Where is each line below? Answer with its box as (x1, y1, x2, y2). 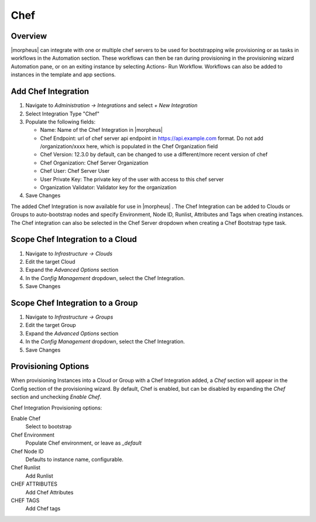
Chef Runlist (11, 464, 41, 471)
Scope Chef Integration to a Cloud (11, 234, 138, 244)
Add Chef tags (25, 505, 61, 512)
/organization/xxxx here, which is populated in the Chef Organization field (40, 143, 218, 150)
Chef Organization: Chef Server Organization (40, 159, 149, 166)
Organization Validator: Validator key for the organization (40, 184, 177, 191)
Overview (11, 31, 47, 41)
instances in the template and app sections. (11, 71, 116, 79)
